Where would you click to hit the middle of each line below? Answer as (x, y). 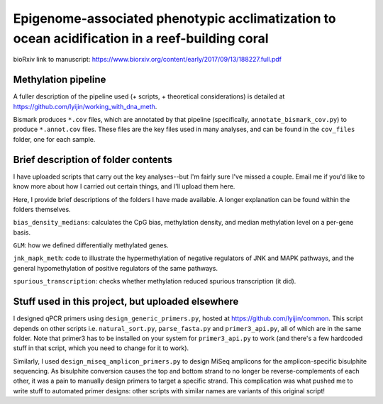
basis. (22, 232)
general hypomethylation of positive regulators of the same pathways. (115, 268)
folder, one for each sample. (54, 139)
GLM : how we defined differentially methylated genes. (91, 245)
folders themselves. (42, 209)
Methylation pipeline (60, 80)
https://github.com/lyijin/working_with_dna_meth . (85, 106)
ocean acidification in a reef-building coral (141, 38)
